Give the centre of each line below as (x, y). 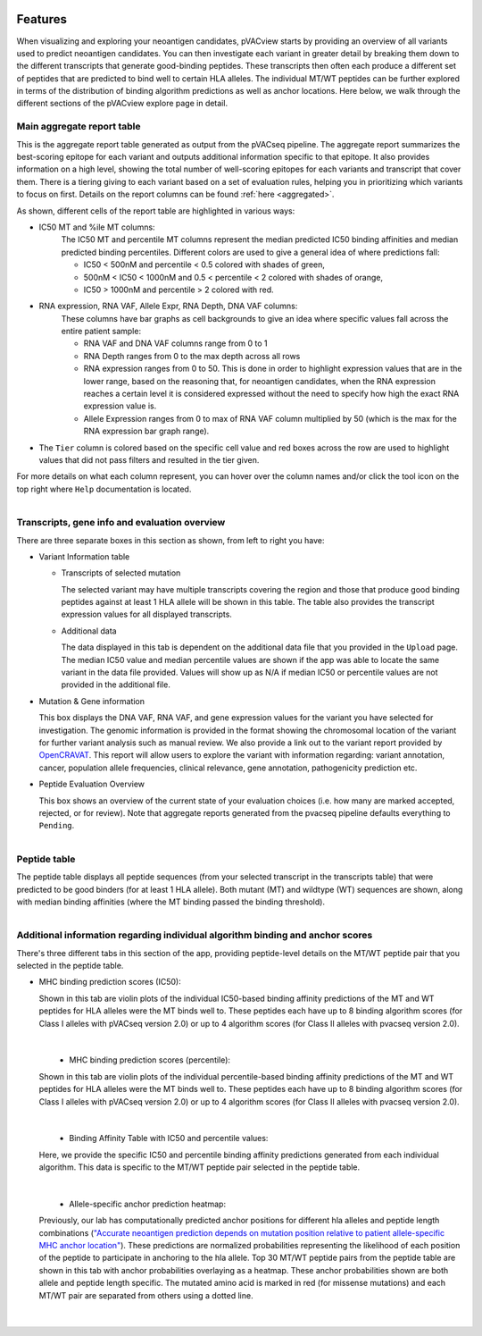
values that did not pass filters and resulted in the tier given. (149, 459)
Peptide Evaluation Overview (91, 784)
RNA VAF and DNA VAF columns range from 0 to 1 (175, 343)
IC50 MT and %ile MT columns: (97, 227)
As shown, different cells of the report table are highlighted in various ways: (156, 211)
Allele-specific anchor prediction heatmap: (148, 1204)
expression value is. (120, 406)
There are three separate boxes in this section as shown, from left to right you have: (170, 540)
